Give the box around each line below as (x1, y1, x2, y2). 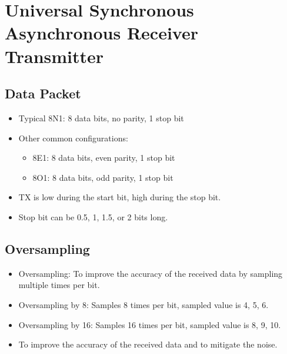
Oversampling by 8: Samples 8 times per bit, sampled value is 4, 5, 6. (18, 298, 269, 310)
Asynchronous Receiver (5, 21, 198, 45)
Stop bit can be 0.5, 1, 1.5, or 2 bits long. (18, 210, 168, 223)
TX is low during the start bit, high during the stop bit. (18, 191, 221, 203)
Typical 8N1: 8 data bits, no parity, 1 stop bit (18, 111, 184, 124)
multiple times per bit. (18, 279, 100, 291)
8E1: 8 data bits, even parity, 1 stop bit (32, 151, 175, 164)
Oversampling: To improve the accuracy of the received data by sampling (18, 267, 283, 279)
